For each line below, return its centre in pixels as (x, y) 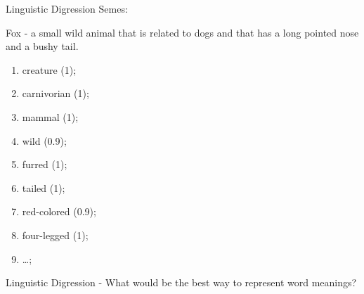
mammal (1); (50, 116)
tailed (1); (44, 187)
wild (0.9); (44, 140)
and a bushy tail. (42, 46)
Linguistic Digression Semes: (67, 8)
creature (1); (49, 69)
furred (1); (45, 164)
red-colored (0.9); (59, 211)
